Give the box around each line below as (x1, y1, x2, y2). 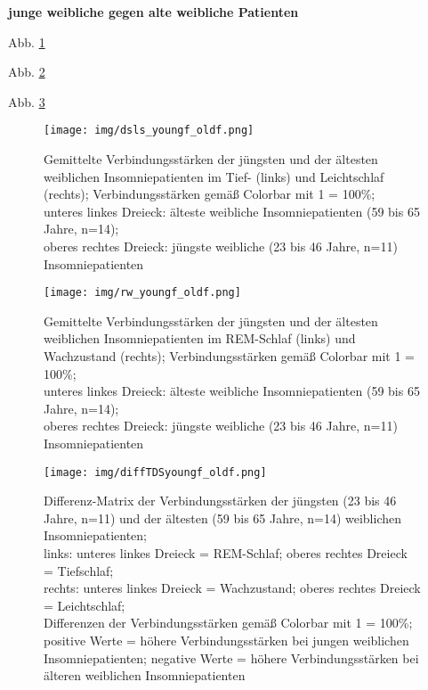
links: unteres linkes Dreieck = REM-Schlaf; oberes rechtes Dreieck (44, 544, 408, 563)
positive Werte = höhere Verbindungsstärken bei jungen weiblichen (44, 631, 409, 649)
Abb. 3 (8, 92, 45, 111)
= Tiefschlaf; (44, 561, 114, 579)
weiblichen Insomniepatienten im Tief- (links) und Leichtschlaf (44, 167, 384, 185)
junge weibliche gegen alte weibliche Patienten (8, 3, 299, 21)
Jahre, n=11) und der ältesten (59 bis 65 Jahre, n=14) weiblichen (44, 508, 402, 527)
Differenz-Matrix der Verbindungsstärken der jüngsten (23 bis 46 (44, 491, 397, 510)
